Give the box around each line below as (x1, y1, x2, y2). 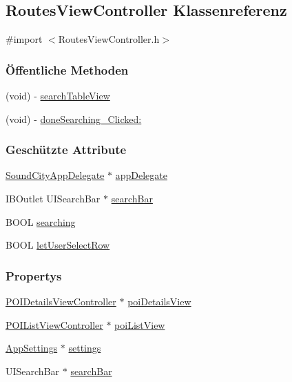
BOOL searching (6, 214, 76, 229)
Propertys (6, 267, 62, 284)
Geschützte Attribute (6, 141, 127, 158)
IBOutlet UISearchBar (6, 191, 101, 206)
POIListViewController (6, 317, 103, 332)
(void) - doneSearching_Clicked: (6, 111, 142, 126)
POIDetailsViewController (6, 294, 116, 309)
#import (6, 32, 43, 46)
